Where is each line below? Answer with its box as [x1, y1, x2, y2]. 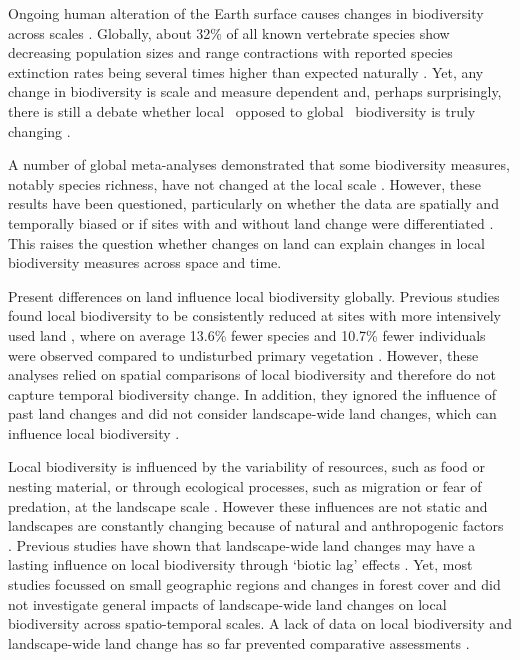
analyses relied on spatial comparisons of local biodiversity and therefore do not [8, 364, 496, 385]
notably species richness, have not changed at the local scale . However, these [8, 173, 481, 194]
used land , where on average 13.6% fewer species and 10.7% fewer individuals [8, 324, 486, 345]
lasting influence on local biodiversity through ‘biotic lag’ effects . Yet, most [8, 554, 473, 575]
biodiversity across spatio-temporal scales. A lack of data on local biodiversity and [8, 613, 512, 634]
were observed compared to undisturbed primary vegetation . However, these [8, 344, 479, 365]
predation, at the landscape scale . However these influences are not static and [8, 495, 488, 516]
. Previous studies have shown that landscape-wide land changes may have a [8, 534, 476, 555]
